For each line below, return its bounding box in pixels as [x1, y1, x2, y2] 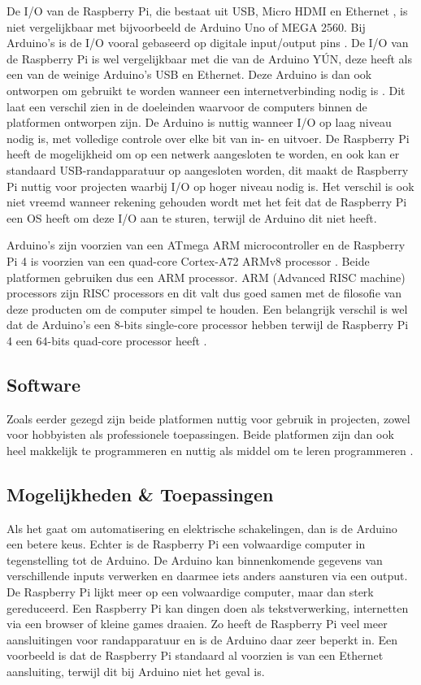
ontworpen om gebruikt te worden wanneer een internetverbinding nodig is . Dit [7, 81, 406, 98]
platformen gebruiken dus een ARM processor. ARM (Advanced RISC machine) [7, 268, 406, 285]
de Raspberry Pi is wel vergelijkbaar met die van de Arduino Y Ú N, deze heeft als [7, 50, 412, 67]
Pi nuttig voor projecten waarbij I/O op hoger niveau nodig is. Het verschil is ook [7, 177, 414, 194]
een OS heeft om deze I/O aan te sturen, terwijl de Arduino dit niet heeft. [7, 209, 377, 226]
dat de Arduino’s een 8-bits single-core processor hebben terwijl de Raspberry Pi [7, 316, 409, 333]
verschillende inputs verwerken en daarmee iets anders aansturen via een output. [7, 567, 408, 584]
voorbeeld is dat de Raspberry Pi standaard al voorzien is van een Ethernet [7, 647, 384, 664]
